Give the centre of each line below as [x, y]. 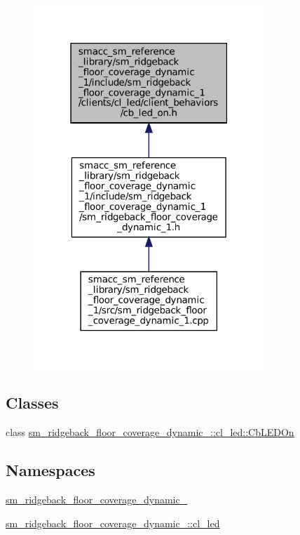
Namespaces [50, 470]
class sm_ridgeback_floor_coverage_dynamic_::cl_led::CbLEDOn [150, 432]
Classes [32, 403]
